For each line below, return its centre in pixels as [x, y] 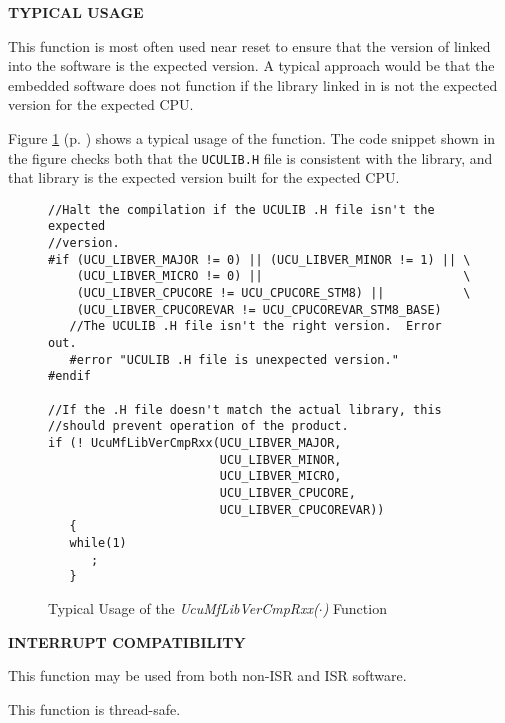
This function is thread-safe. [94, 708]
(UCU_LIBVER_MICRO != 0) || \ [273, 276]
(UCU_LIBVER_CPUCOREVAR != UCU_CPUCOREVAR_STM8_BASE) [259, 309]
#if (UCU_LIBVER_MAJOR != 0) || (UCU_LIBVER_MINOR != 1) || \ [259, 259]
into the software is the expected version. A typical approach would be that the [251, 65]
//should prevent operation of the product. [198, 426]
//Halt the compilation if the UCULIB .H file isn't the [241, 209]
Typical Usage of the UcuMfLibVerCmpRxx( [183, 607]
